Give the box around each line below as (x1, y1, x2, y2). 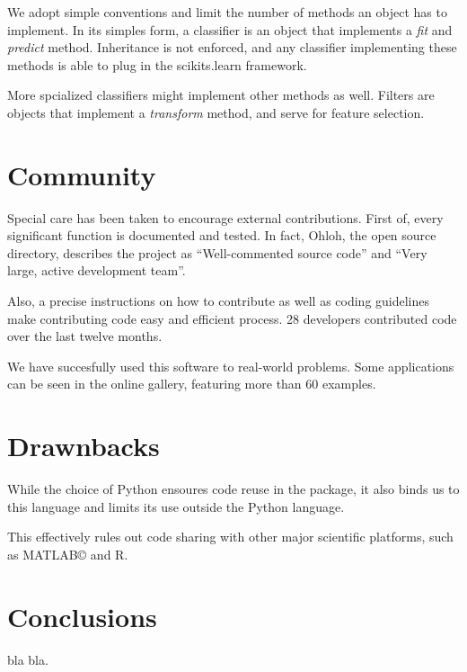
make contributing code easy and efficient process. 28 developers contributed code (7, 309, 457, 327)
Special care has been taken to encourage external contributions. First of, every (7, 208, 444, 227)
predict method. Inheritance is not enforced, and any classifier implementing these (7, 38, 457, 57)
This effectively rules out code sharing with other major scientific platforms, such (7, 527, 454, 546)
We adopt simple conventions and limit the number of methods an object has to (7, 3, 447, 21)
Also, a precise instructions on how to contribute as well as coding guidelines (7, 291, 430, 310)
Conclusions (7, 597, 157, 634)
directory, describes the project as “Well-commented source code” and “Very (7, 243, 427, 262)
